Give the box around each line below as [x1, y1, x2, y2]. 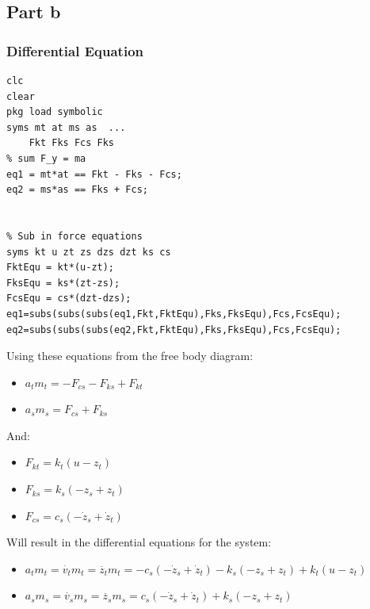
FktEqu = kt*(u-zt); [6, 262, 115, 274]
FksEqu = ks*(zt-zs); [6, 277, 120, 289]
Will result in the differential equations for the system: [6, 534, 272, 550]
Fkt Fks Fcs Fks [29, 137, 115, 149]
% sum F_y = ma [6, 152, 86, 164]
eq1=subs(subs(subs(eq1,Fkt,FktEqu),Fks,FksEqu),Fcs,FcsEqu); [6, 308, 341, 320]
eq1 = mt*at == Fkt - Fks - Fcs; [6, 168, 182, 180]
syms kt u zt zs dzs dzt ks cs [6, 246, 171, 258]
